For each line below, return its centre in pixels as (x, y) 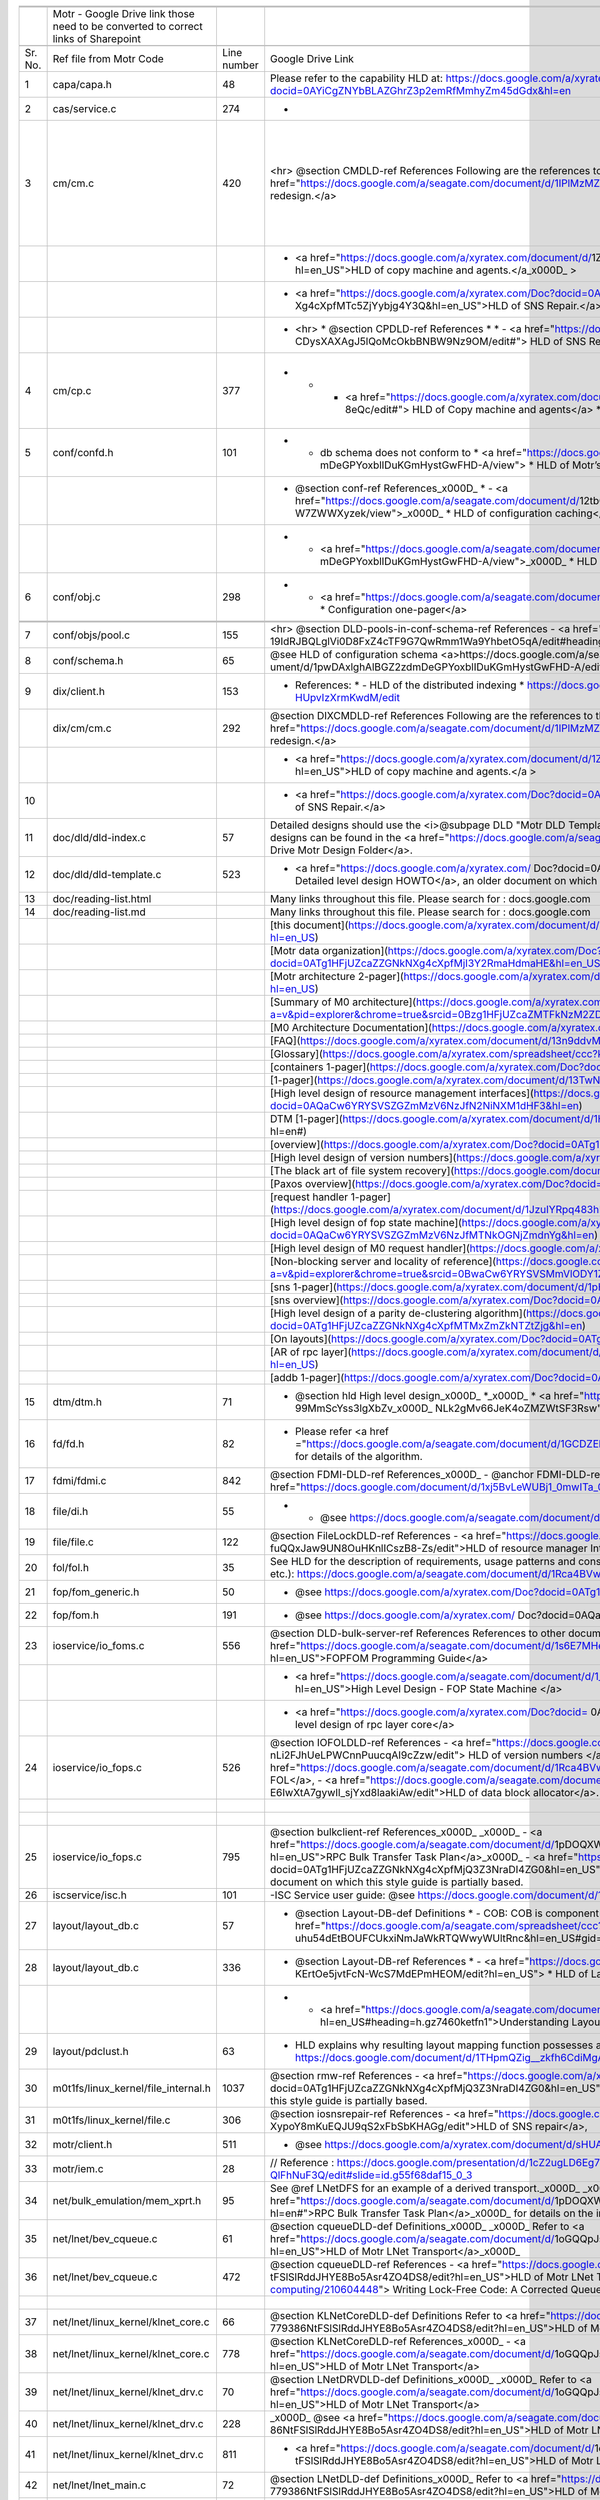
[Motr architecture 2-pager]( (337, 976)
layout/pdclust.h (90, 2051)
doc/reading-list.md (99, 912)
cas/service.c (84, 108)
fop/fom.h (76, 1615)
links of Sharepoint (97, 38)
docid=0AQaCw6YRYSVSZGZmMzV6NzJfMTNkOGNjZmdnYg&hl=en (432, 1235)
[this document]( (309, 925)
